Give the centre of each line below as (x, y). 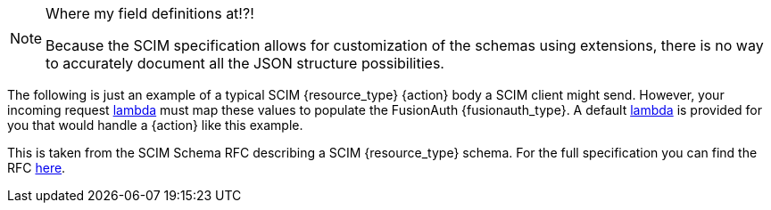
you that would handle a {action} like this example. (155, 125)
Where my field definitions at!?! (150, 13)
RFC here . (37, 168)
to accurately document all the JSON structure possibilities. (245, 63)
